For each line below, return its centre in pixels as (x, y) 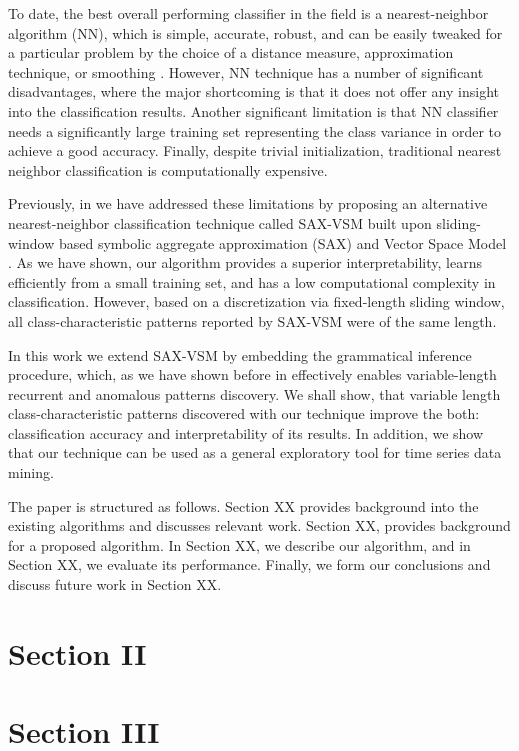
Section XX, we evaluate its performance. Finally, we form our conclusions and (249, 564)
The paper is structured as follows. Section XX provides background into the (243, 505)
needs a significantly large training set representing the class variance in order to (255, 130)
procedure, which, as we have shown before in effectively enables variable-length (252, 374)
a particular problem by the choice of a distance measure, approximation (231, 52)
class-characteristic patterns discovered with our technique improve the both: (244, 413)
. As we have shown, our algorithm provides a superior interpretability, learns (245, 262)
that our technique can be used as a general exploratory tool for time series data (255, 452)
